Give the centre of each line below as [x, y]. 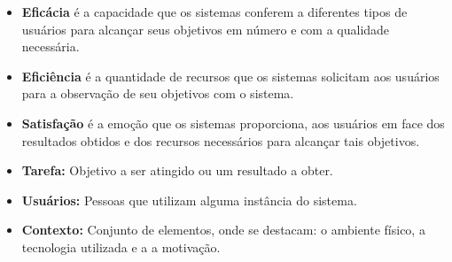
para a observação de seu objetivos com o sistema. [158, 93]
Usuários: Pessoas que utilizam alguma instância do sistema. [189, 200]
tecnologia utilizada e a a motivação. [121, 247]
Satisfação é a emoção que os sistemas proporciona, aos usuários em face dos [233, 123]
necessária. [51, 46]
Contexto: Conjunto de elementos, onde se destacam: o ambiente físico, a [223, 230]
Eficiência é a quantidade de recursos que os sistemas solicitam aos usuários [230, 76]
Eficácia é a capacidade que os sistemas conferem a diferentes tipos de [214, 12]
